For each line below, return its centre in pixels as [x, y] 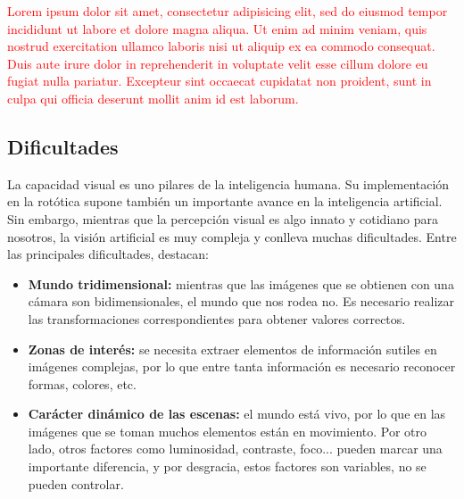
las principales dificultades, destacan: [108, 254]
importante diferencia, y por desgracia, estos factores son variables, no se [227, 466]
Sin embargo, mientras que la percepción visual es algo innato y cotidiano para [223, 218]
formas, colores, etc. [82, 383]
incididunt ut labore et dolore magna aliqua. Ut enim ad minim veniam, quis [217, 28]
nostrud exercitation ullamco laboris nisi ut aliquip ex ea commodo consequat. [221, 46]
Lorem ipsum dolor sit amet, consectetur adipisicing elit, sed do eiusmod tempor [228, 11]
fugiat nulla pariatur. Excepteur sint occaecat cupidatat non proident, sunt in [220, 81]
